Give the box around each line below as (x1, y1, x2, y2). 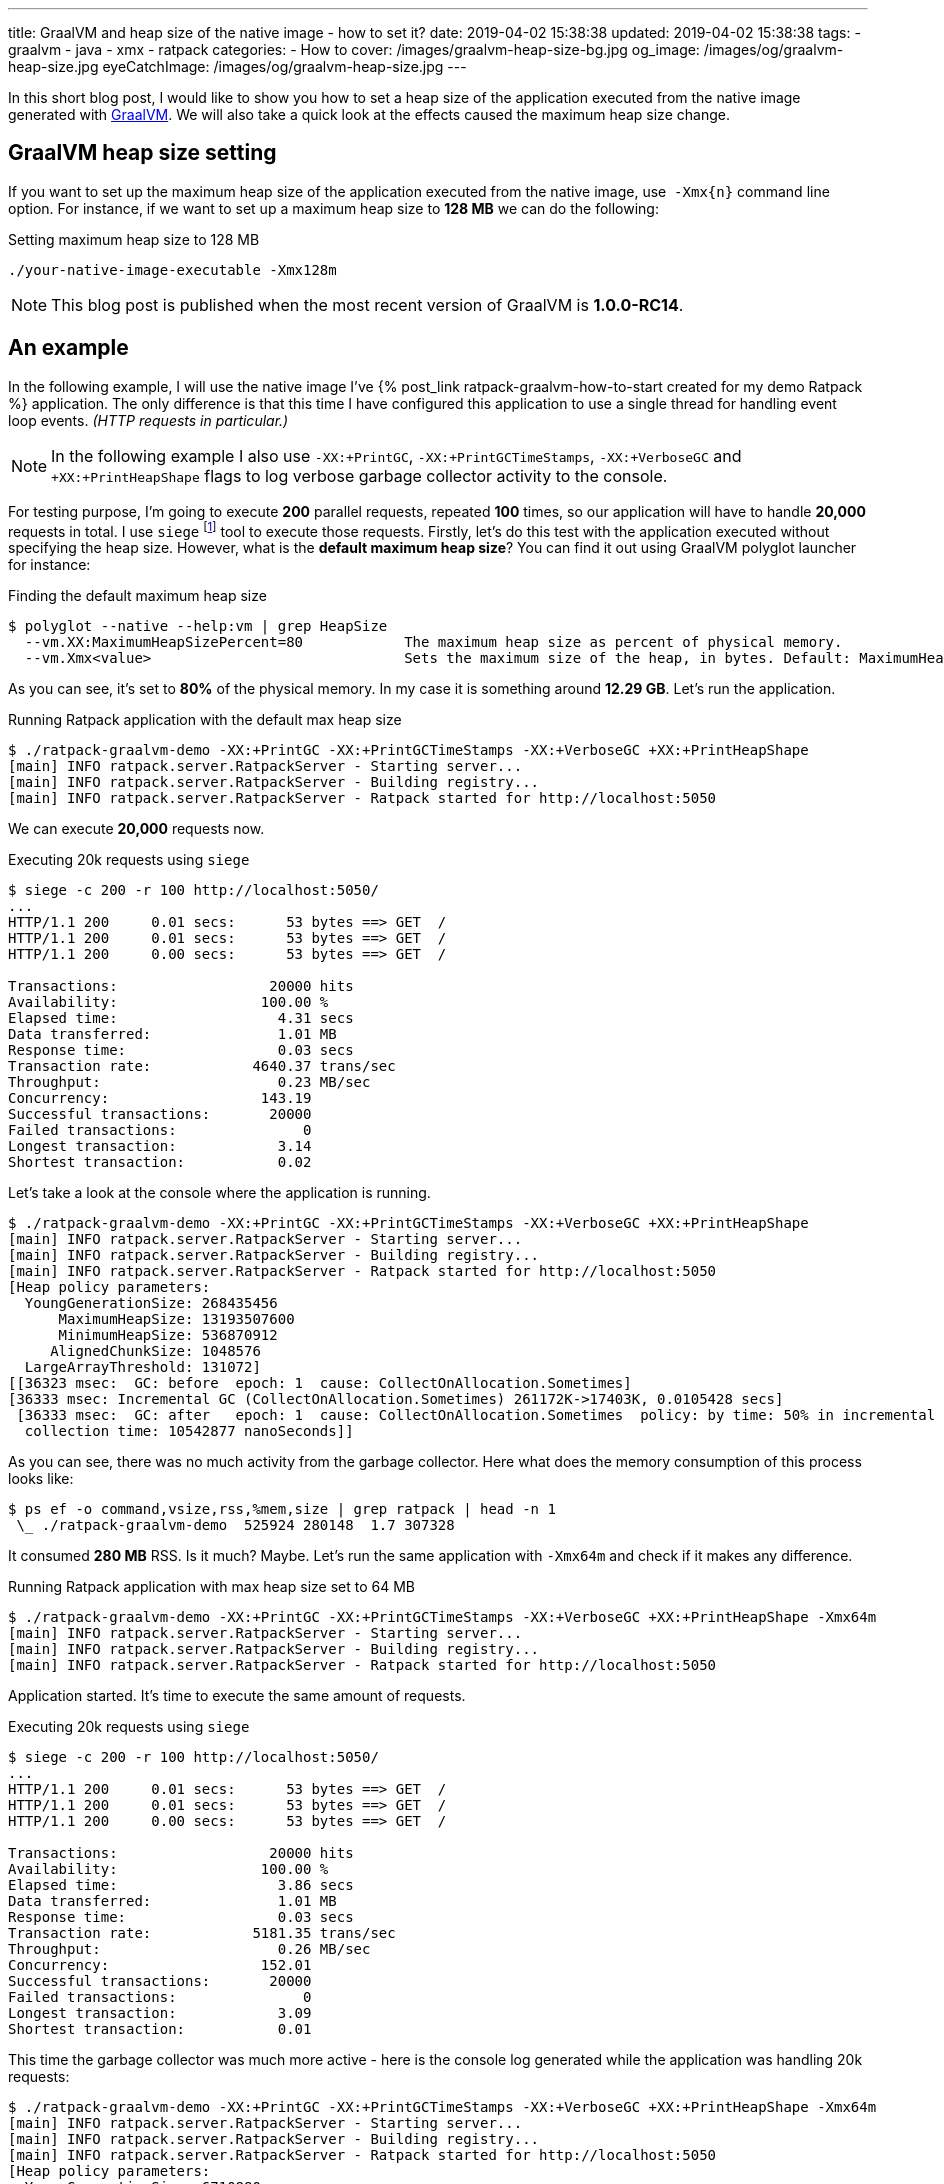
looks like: (8, 1470, 74, 1488)
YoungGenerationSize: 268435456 (24, 1295, 278, 1312)
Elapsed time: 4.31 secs (8, 1010, 354, 1027)
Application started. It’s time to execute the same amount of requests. (8, 1687, 466, 1705)
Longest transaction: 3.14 (8, 1138, 312, 1155)
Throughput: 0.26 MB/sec (8, 1941, 371, 1958)
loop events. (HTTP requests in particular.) (8, 411, 289, 429)
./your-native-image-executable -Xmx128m (8, 261, 337, 278)
